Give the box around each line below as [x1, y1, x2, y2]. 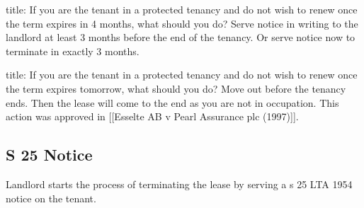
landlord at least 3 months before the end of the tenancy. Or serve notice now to [6, 30, 356, 45]
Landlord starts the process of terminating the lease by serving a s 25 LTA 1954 [6, 176, 353, 191]
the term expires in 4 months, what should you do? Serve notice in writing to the [6, 16, 358, 30]
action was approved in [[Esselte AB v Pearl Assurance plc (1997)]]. [6, 109, 299, 124]
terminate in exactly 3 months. [6, 43, 140, 58]
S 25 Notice [6, 144, 93, 166]
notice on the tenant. [6, 190, 96, 205]
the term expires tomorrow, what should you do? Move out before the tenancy [6, 81, 346, 96]
